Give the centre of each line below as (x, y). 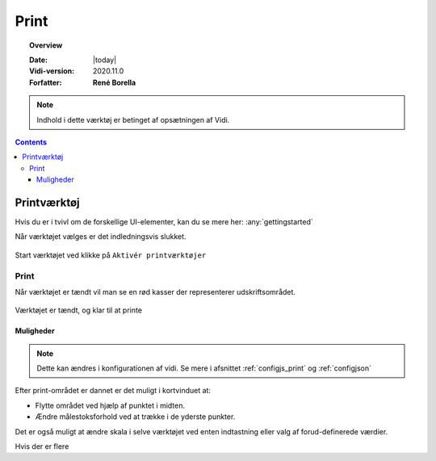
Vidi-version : (52, 71)
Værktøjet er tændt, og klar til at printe (79, 310)
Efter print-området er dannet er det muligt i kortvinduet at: (113, 391)
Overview (46, 45)
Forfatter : (46, 82)
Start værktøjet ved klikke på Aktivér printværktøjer (111, 255)
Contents (31, 142)
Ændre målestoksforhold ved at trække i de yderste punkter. (135, 417)
